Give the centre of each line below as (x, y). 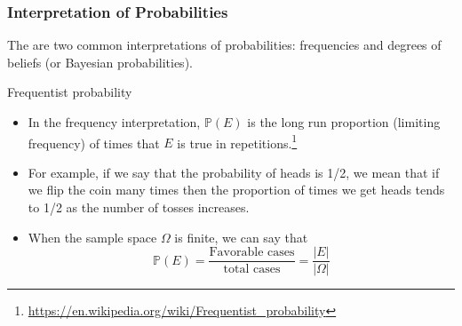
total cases (252, 270)
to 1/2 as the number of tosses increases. (139, 207)
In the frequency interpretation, (114, 122)
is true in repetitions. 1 (237, 141)
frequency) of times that (94, 143)
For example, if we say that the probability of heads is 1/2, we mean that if (234, 172)
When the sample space (92, 237)
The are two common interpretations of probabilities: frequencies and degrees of (224, 45)
